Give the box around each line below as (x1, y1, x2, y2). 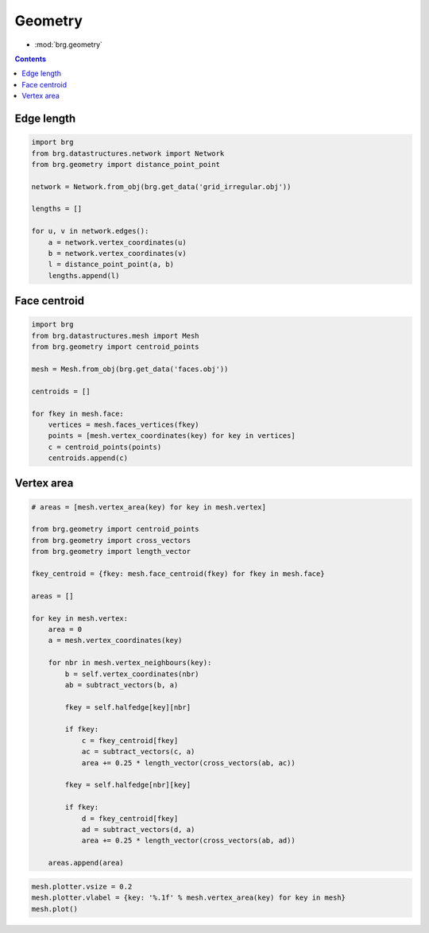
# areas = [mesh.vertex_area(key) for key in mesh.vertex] (31, 502, 266, 512)
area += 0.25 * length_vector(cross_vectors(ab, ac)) (81, 758, 296, 767)
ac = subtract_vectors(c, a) (81, 747, 195, 757)
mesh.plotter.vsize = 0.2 (31, 882, 133, 891)
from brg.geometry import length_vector (31, 547, 191, 556)
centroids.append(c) (48, 454, 129, 463)
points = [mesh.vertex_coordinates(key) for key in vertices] (48, 432, 296, 440)
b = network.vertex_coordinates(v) (48, 249, 187, 258)
